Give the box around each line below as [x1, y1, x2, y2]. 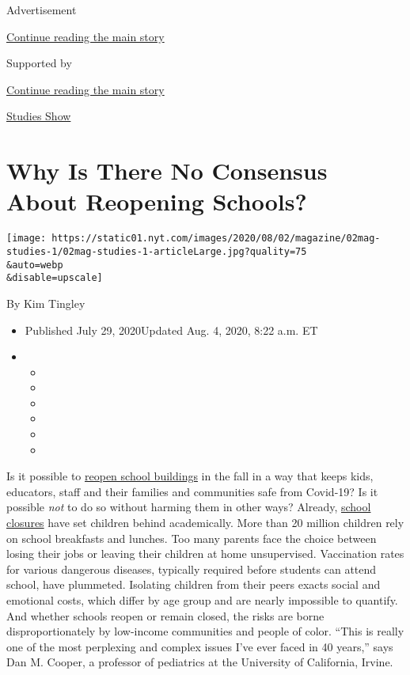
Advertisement [6, 2, 77, 17]
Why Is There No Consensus [6, 154, 328, 187]
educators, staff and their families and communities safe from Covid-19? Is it [6, 483, 378, 499]
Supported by [6, 55, 72, 71]
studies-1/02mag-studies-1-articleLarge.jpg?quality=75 [6, 245, 307, 257]
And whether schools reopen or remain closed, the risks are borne [6, 607, 325, 624]
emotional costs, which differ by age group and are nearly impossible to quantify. [6, 592, 398, 608]
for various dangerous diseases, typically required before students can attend [6, 560, 377, 577]
